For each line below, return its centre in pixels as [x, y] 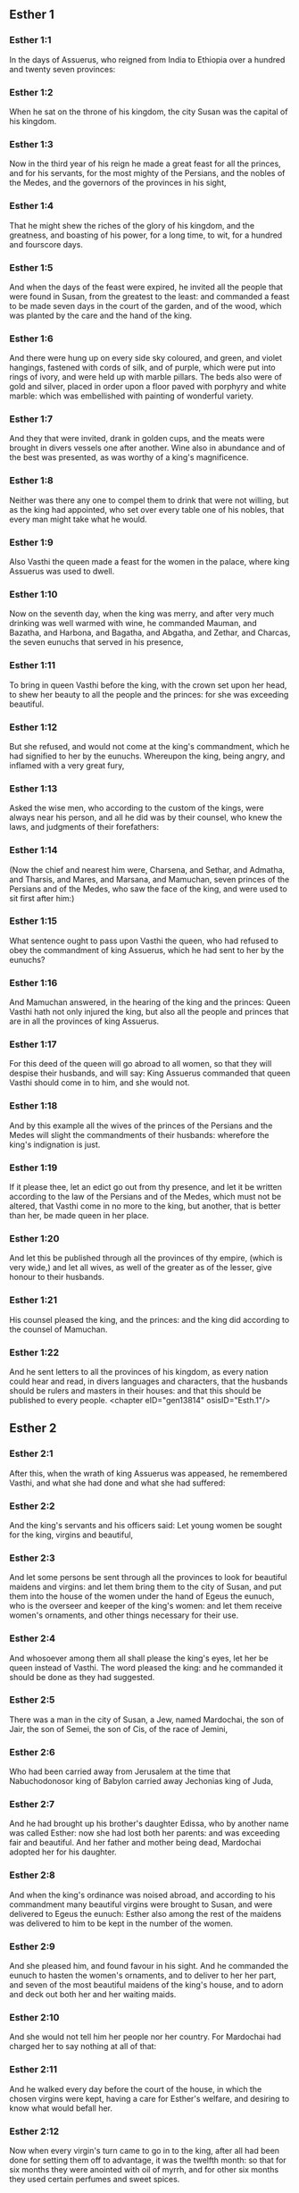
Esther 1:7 [31, 419]
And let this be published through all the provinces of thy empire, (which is [146, 1258]
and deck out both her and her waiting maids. [93, 1994]
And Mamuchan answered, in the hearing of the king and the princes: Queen [150, 1002]
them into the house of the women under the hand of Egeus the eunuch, [142, 1596]
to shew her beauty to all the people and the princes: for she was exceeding [149, 694]
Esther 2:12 [34, 2131]
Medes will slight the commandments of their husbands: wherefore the [139, 1134]
